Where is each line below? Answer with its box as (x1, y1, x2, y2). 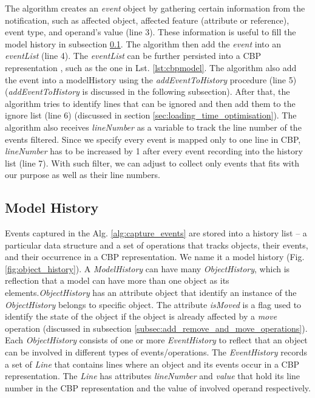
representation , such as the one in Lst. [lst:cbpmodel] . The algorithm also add (5, 61, 297, 74)
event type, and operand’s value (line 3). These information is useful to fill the (5, 26, 296, 38)
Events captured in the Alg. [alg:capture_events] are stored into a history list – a (5, 227, 307, 239)
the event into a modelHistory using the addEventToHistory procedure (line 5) (5, 73, 297, 86)
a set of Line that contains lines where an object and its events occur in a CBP (5, 357, 300, 370)
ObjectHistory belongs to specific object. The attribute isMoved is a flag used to (5, 298, 302, 311)
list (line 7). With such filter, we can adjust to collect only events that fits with (5, 156, 299, 169)
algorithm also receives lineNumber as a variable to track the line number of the (5, 120, 302, 133)
